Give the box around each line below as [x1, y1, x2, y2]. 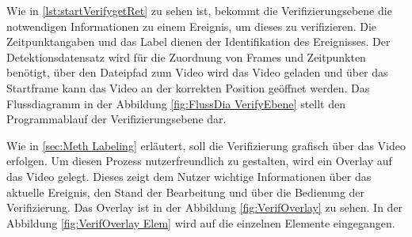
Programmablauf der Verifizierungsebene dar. [6, 111, 227, 127]
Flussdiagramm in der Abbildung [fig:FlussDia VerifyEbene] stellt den [6, 95, 345, 111]
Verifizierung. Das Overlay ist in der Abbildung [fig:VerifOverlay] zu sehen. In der [6, 199, 403, 216]
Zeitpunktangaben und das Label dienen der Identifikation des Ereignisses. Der [6, 33, 391, 50]
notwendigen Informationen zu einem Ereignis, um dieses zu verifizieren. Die [6, 17, 377, 34]
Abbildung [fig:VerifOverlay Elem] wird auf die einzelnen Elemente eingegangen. [6, 214, 395, 231]
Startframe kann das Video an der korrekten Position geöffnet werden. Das [6, 79, 370, 96]
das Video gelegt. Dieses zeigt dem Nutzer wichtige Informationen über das [6, 167, 372, 184]
